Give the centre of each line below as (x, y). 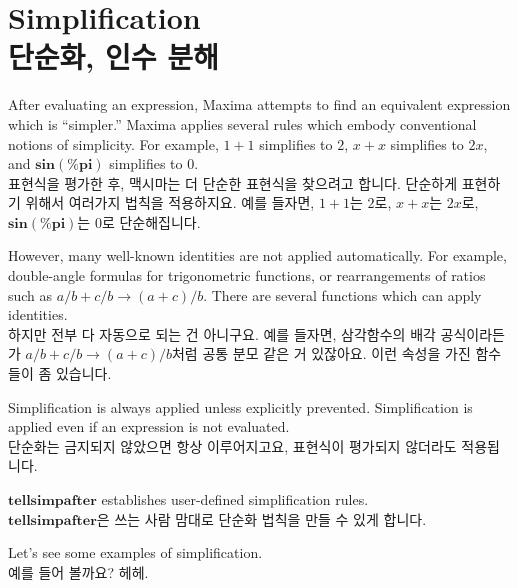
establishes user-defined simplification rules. (235, 499)
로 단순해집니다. (151, 221)
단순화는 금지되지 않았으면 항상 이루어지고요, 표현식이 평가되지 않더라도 (232, 445)
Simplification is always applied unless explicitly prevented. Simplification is (240, 406)
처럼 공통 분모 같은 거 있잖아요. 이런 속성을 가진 (321, 353)
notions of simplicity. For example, (113, 143)
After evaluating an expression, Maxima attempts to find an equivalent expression (259, 104)
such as (30, 294)
